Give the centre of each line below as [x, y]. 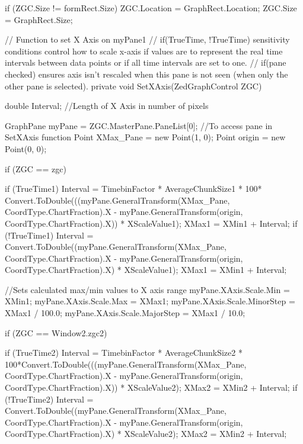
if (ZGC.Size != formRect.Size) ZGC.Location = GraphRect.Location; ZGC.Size [151, 8]
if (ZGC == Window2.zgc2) [56, 332]
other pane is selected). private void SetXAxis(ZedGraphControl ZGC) [133, 86]
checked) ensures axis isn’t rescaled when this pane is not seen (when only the [146, 74]
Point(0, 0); [26, 148]
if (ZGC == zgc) [36, 168]
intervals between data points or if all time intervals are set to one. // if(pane [146, 62]
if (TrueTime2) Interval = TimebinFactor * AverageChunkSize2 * [124, 353]
